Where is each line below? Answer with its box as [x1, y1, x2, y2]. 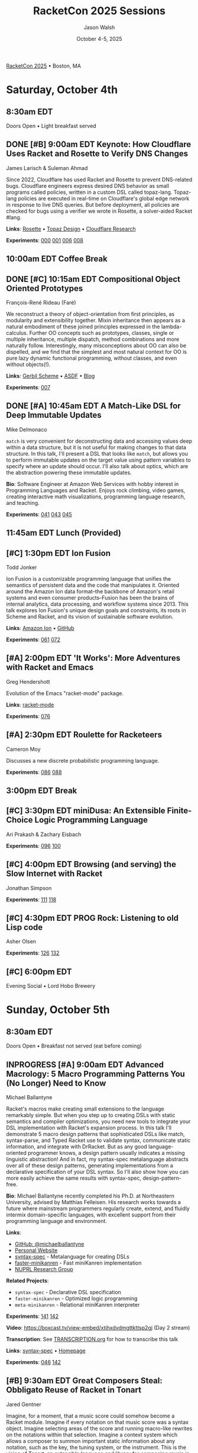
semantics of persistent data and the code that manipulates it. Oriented [6, 581, 179, 588]
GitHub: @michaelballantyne [14, 1240, 85, 1248]
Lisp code [6, 923, 43, 932]
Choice [6, 815, 34, 825]
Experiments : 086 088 [6, 769, 62, 776]
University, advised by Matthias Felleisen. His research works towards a [6, 1199, 181, 1206]
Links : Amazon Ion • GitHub [6, 624, 75, 632]
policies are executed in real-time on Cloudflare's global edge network [18, 194, 190, 202]
